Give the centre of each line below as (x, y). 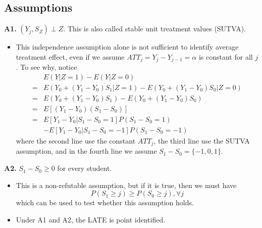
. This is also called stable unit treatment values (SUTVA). (155, 29)
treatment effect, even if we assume (70, 56)
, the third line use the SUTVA (202, 141)
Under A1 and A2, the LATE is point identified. (91, 219)
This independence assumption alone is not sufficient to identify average (127, 47)
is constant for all (226, 56)
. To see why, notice (46, 67)
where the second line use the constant (76, 141)
